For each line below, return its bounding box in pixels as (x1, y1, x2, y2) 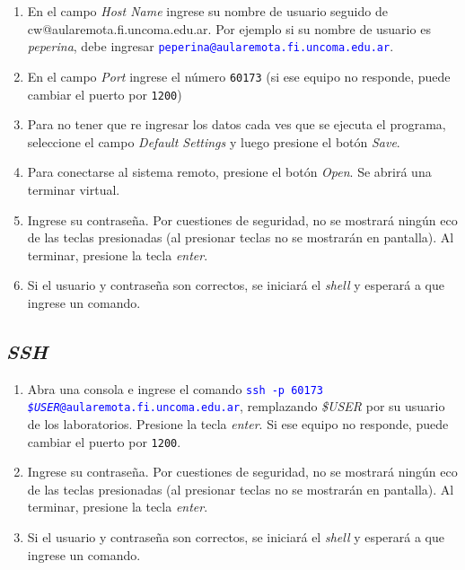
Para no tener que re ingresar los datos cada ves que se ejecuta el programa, (27, 115, 446, 134)
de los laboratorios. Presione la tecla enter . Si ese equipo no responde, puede (27, 415, 449, 434)
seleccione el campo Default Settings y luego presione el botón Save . (27, 132, 400, 151)
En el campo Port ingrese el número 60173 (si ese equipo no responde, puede (27, 66, 451, 85)
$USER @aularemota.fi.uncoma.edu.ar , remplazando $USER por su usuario (27, 397, 445, 416)
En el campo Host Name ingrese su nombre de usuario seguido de (27, 2, 388, 20)
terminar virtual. (27, 180, 120, 198)
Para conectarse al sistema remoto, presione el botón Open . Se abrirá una (27, 162, 432, 181)
